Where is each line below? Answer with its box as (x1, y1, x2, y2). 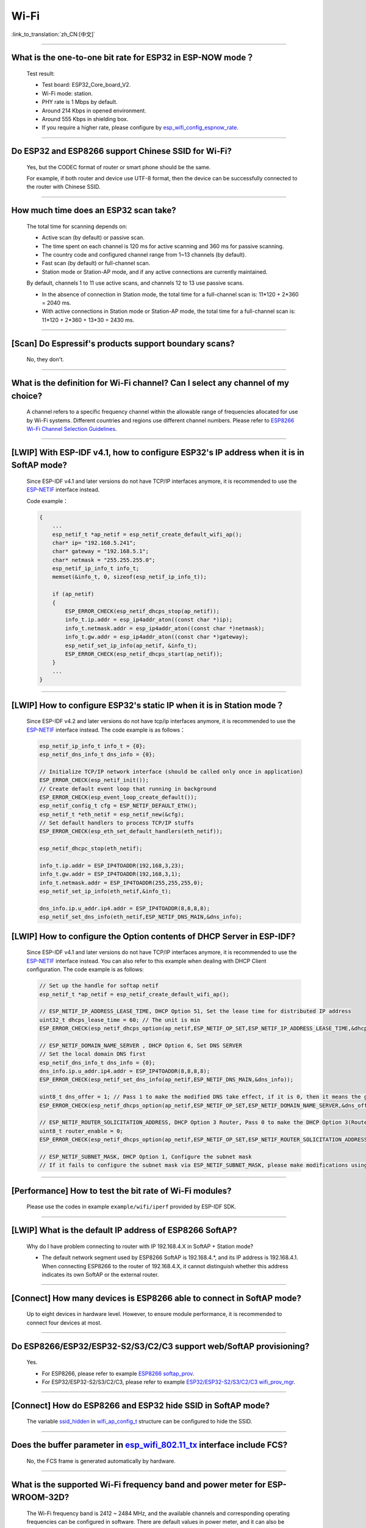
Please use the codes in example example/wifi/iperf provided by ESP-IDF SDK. (26, 1203, 237, 1210)
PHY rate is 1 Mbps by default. (41, 98, 118, 106)
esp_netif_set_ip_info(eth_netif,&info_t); (39, 888, 172, 895)
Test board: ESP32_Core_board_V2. (41, 81, 131, 89)
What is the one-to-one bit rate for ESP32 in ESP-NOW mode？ (11, 53, 254, 63)
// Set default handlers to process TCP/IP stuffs (39, 820, 195, 826)
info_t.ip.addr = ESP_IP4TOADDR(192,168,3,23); (39, 862, 184, 869)
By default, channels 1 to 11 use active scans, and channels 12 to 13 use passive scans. (26, 279, 244, 287)
